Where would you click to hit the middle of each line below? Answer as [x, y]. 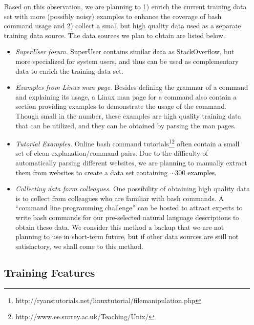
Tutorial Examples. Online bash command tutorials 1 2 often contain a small [127, 143]
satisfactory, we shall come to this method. [79, 246]
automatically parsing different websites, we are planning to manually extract [131, 162]
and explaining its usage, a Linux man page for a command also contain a [126, 96]
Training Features [50, 272]
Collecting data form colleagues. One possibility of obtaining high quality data [133, 189]
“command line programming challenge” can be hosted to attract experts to [129, 208]
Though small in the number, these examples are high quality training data [128, 115]
